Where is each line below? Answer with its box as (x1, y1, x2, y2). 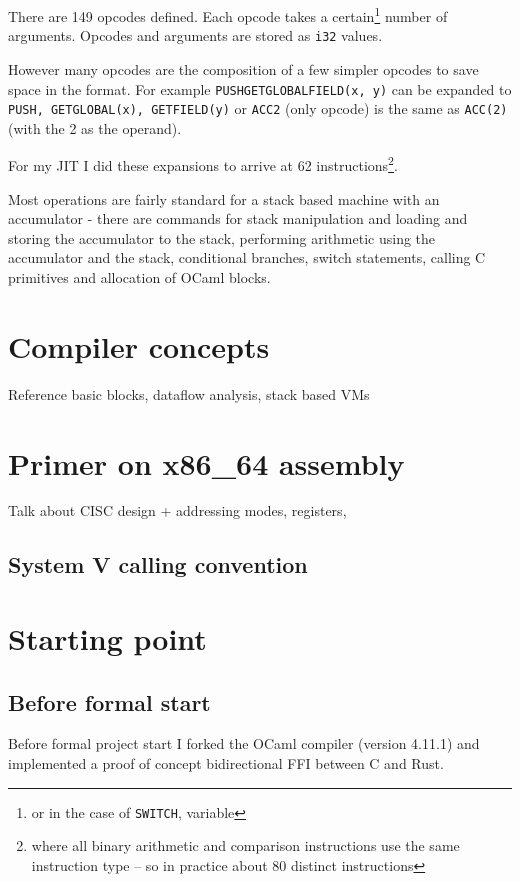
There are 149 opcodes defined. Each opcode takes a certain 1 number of (8, 3, 448, 26)
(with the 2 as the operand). (8, 117, 182, 138)
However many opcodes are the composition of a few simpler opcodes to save (8, 58, 479, 79)
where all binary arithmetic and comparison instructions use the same (31, 835, 460, 856)
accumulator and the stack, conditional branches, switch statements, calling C (8, 247, 486, 268)
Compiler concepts (8, 325, 270, 366)
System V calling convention (8, 549, 308, 580)
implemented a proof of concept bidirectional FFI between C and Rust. (8, 753, 444, 774)
